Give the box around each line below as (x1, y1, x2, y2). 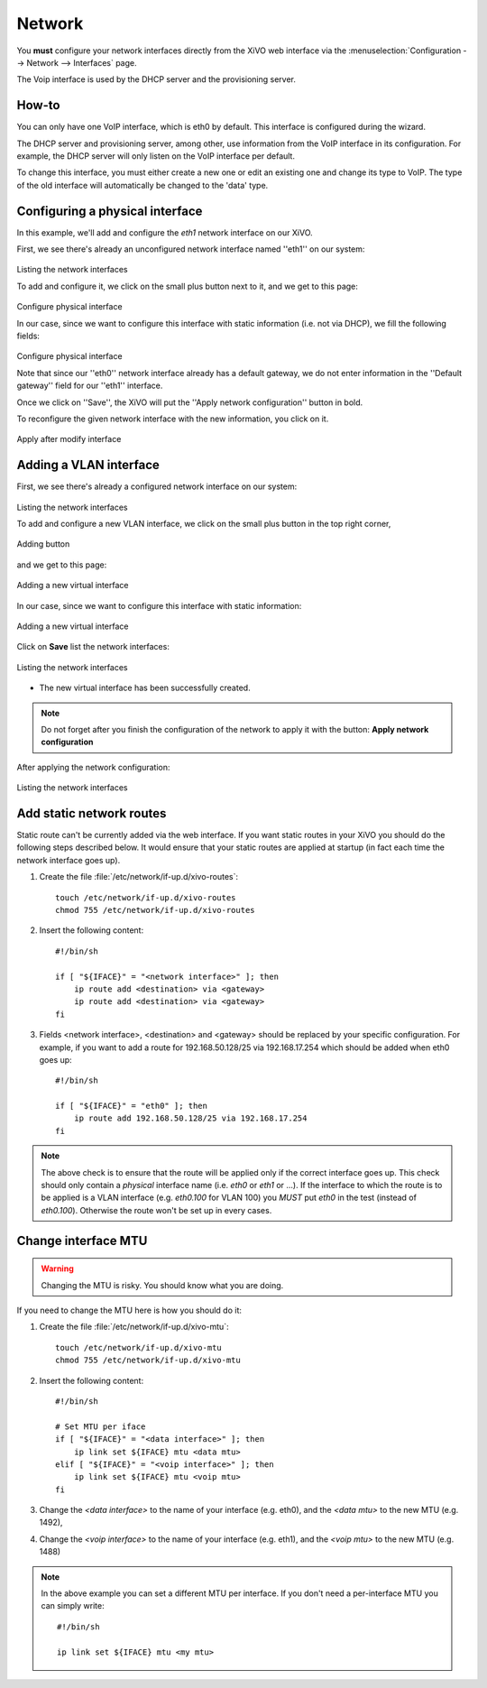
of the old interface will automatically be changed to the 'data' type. (16, 180, 269, 190)
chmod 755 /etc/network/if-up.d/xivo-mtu (55, 1355, 241, 1366)
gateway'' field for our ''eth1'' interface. (16, 380, 163, 392)
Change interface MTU (16, 1232, 148, 1249)
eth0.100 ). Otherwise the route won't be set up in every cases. (41, 1204, 272, 1215)
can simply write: (41, 1600, 105, 1611)
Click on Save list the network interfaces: (16, 641, 170, 652)
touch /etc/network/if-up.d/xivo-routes (55, 892, 236, 902)
